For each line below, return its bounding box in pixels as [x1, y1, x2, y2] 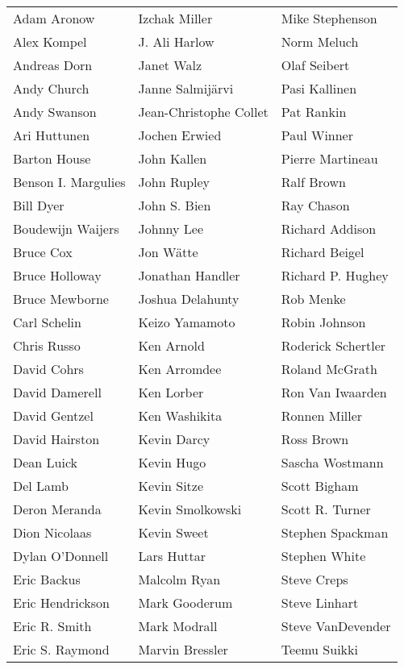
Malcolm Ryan [138, 570, 221, 588]
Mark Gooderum [138, 593, 233, 612]
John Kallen [138, 149, 207, 168]
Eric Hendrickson [13, 593, 110, 612]
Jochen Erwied [138, 126, 222, 144]
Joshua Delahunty [138, 289, 239, 308]
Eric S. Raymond [13, 640, 110, 659]
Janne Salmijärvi [138, 79, 234, 98]
